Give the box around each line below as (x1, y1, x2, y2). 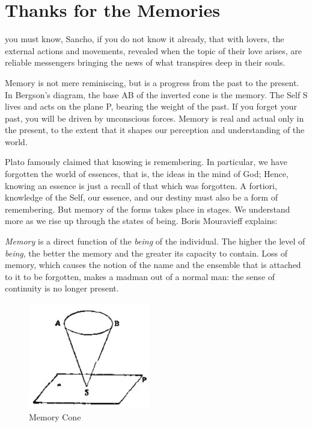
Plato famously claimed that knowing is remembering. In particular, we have (5, 155, 287, 168)
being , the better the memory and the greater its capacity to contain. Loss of (5, 246, 287, 259)
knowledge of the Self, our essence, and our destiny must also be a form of (5, 191, 278, 204)
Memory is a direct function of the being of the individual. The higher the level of (5, 235, 305, 248)
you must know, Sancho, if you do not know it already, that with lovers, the (5, 33, 284, 45)
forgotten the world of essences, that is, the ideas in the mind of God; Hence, (5, 167, 289, 180)
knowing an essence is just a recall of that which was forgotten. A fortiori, (5, 179, 277, 192)
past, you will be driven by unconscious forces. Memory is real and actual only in (5, 111, 304, 124)
